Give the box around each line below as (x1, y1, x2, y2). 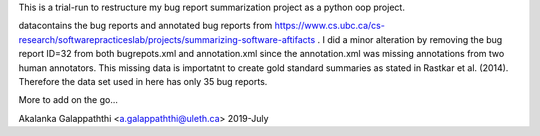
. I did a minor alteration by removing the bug (317, 33, 503, 45)
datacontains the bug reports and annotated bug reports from (18, 20, 273, 32)
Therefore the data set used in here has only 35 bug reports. (18, 75, 268, 87)
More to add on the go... (18, 94, 119, 106)
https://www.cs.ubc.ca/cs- (274, 20, 385, 32)
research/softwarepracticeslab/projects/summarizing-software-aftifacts (18, 33, 316, 45)
